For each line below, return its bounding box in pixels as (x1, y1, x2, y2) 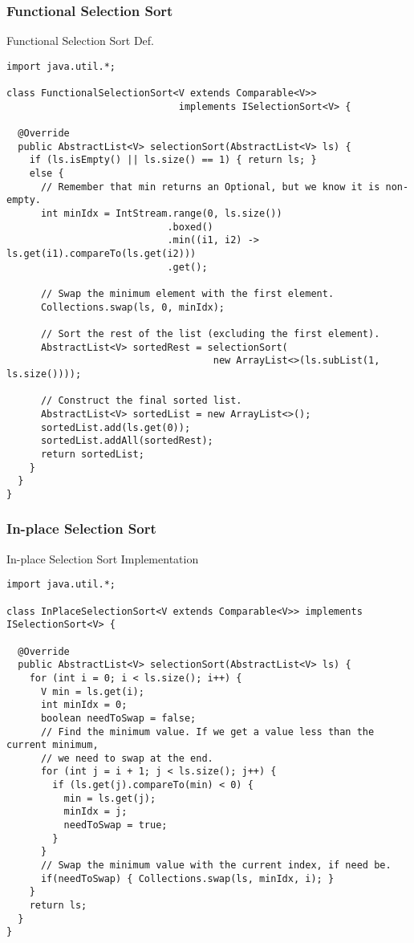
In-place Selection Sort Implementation (6, 550, 199, 567)
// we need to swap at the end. (40, 752, 213, 764)
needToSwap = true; (63, 819, 168, 831)
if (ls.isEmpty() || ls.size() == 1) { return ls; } (29, 154, 317, 166)
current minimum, (6, 739, 99, 751)
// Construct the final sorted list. (40, 395, 242, 407)
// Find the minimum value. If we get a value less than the (40, 726, 375, 738)
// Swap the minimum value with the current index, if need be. (40, 860, 392, 872)
